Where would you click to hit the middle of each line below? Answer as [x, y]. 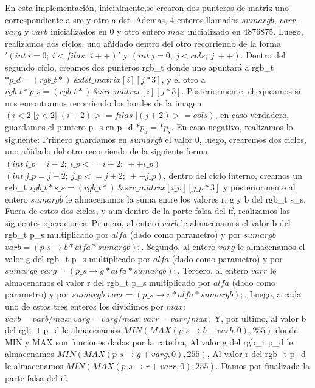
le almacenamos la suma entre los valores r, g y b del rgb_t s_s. [186, 199]
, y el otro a [183, 79]
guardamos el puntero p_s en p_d [69, 126]
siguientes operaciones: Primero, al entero [82, 222]
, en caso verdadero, [252, 115]
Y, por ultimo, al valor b [260, 318]
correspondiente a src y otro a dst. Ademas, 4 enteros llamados [122, 19]
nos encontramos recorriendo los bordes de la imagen [103, 102]
